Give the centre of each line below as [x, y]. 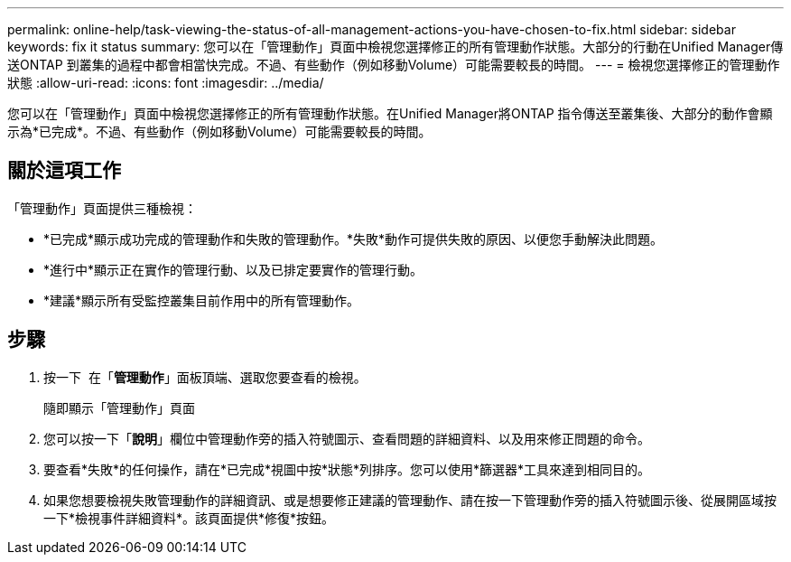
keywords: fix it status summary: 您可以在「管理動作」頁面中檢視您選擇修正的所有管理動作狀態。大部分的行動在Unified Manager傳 [395, 47]
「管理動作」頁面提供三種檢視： [102, 208]
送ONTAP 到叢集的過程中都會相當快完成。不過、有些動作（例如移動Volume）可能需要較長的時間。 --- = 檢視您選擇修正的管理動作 [394, 65]
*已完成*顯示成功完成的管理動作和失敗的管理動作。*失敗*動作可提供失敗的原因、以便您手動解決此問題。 [354, 239]
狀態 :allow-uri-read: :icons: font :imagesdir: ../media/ [166, 83]
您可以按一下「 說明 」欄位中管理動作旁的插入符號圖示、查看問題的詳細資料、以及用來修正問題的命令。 [347, 438]
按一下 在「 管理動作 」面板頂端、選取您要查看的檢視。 [205, 377]
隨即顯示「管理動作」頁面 [119, 407]
